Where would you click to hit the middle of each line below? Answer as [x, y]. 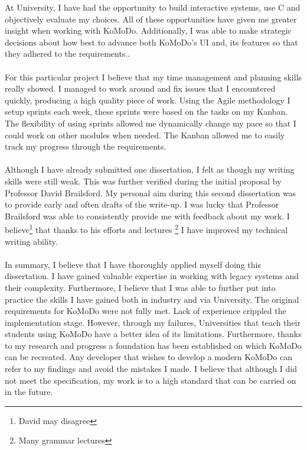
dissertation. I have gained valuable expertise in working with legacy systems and [152, 276]
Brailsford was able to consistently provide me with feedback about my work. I [147, 216]
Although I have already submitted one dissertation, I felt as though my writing [150, 169]
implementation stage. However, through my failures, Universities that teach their [153, 322]
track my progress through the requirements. [86, 146]
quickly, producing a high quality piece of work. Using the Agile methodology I [148, 100]
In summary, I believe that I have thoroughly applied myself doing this [133, 264]
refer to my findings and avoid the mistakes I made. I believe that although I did [151, 369]
